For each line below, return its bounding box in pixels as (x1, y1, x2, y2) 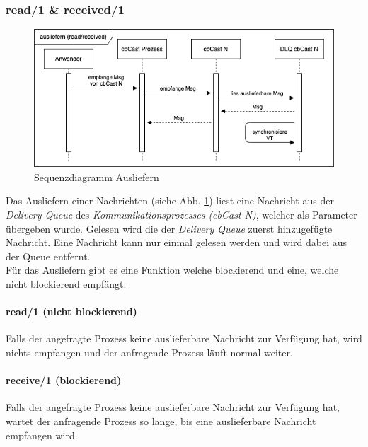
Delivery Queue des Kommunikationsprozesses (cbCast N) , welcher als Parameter (6, 207, 357, 221)
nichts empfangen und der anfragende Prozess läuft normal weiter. (6, 344, 293, 359)
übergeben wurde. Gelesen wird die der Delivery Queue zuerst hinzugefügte (6, 221, 333, 236)
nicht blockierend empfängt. (6, 276, 127, 291)
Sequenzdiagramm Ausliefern (34, 169, 159, 184)
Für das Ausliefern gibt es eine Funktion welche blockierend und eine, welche (6, 262, 339, 277)
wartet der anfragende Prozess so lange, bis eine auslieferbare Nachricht (6, 413, 316, 428)
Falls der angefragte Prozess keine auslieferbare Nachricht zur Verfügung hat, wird (6, 331, 362, 346)
